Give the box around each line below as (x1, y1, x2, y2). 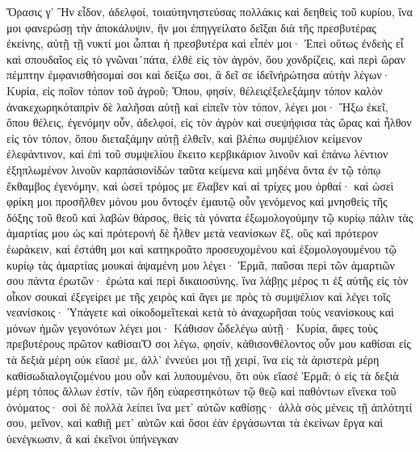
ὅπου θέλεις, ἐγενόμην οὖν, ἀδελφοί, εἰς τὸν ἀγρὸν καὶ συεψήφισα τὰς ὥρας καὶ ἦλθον (6, 114, 412, 131)
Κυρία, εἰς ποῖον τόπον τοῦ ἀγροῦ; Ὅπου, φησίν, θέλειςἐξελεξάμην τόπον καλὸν (6, 82, 383, 98)
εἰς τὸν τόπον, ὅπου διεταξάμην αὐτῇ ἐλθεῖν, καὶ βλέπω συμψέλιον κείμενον (6, 129, 363, 146)
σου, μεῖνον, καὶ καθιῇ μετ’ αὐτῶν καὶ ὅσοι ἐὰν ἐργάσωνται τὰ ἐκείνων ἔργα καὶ (6, 414, 384, 431)
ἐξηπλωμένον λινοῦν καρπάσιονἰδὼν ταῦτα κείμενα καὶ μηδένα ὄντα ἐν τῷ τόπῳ (6, 161, 381, 178)
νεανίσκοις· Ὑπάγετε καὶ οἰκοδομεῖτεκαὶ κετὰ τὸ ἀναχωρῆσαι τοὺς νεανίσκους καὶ (6, 303, 394, 320)
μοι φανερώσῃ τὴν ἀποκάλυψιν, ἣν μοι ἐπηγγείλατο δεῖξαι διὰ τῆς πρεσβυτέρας (6, 19, 376, 36)
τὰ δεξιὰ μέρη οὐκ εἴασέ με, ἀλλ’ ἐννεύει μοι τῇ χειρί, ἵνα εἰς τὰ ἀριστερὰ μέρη (6, 351, 380, 368)
